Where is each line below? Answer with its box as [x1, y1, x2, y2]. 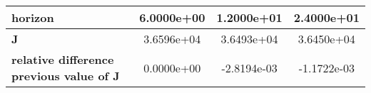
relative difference [11, 51, 114, 67]
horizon [11, 9, 54, 26]
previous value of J [11, 67, 120, 84]
